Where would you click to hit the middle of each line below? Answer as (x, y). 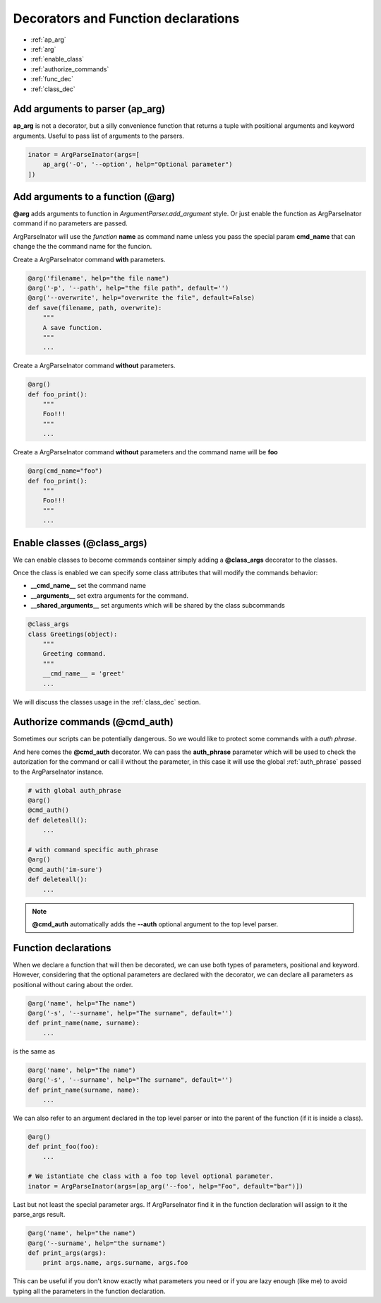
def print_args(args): (67, 1253)
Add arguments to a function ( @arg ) (94, 197)
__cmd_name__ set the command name (88, 586)
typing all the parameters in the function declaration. (89, 1291)
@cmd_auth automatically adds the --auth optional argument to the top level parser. (155, 924)
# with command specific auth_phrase (93, 849)
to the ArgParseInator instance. (58, 772)
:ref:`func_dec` (52, 79)
